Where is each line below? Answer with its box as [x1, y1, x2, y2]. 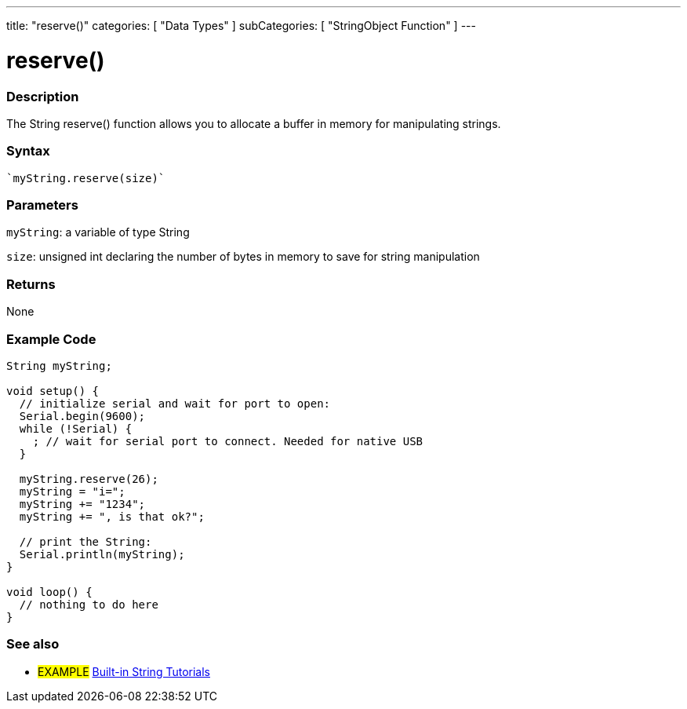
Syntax [6, 143, 50, 159]
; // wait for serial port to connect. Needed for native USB [32, 434, 423, 448]
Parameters [6, 197, 78, 213]
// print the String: [19, 535, 152, 548]
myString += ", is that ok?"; [19, 510, 205, 523]
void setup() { [6, 384, 100, 397]
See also [6, 636, 60, 652]
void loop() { [6, 585, 93, 598]
